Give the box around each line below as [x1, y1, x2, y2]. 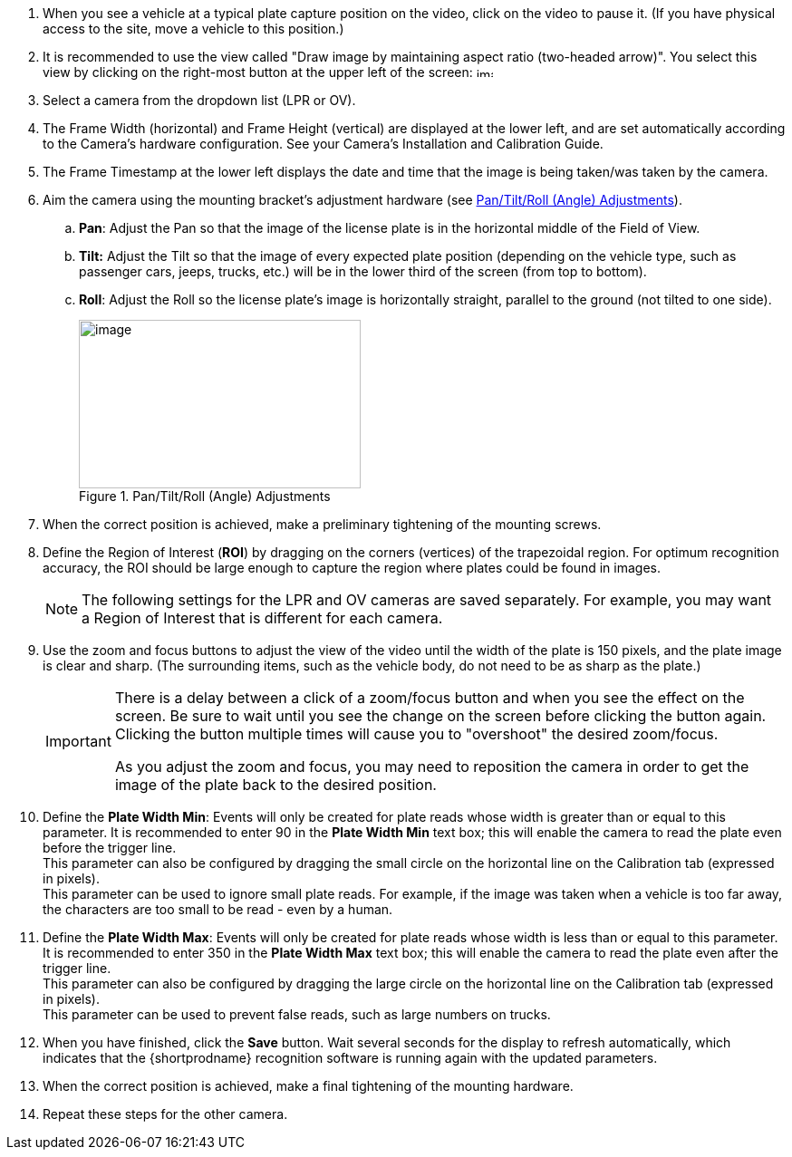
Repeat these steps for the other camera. [43, 1106, 288, 1122]
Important [45, 732, 111, 750]
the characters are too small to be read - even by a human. [43, 901, 393, 917]
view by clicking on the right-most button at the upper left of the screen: [43, 64, 473, 80]
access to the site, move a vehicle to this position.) [43, 21, 344, 36]
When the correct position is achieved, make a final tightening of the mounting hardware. [43, 1078, 574, 1094]
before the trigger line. [43, 840, 177, 855]
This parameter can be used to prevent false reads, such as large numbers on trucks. [43, 1007, 551, 1022]
